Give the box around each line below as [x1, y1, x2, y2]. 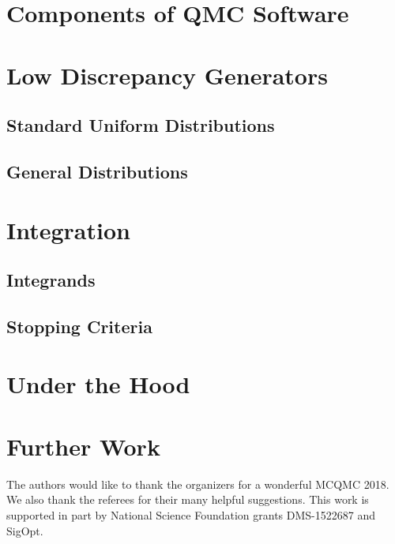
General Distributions [6, 159, 188, 183]
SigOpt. [6, 522, 43, 538]
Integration [6, 213, 130, 246]
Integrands [6, 268, 96, 292]
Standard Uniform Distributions [6, 113, 275, 137]
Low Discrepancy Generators [6, 58, 328, 91]
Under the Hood [6, 368, 190, 400]
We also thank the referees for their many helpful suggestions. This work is [6, 491, 369, 508]
